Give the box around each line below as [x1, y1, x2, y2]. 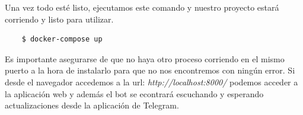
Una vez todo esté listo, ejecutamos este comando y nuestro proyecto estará [5, 1, 279, 13]
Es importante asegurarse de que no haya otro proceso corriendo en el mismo [5, 52, 285, 65]
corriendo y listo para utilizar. [5, 12, 114, 25]
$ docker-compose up [21, 35, 103, 44]
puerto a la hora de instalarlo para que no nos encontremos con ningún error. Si [5, 64, 295, 76]
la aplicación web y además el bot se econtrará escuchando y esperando [5, 87, 264, 100]
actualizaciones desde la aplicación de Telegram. [5, 99, 179, 111]
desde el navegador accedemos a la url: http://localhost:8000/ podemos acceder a [5, 75, 298, 88]
